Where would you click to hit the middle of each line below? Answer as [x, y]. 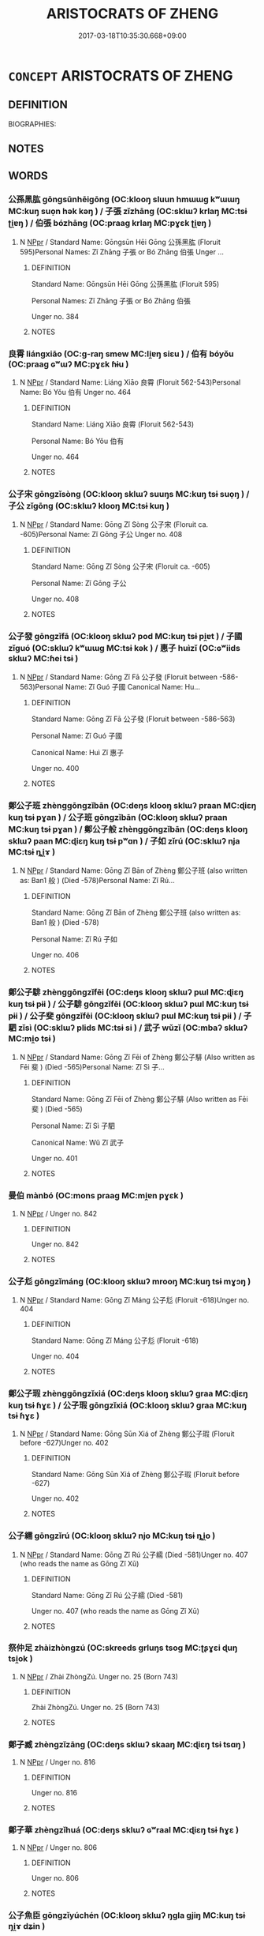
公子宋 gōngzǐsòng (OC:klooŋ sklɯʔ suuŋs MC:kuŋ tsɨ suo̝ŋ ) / [129, 494]
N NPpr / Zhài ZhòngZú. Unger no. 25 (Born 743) [99, 1676]
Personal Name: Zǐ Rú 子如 [74, 939]
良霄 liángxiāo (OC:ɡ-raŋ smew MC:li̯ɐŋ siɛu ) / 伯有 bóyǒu [121, 354]
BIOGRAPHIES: [32, 124]
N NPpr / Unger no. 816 [58, 1762]
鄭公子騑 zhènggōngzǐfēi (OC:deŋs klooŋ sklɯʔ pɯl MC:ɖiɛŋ [126, 992]
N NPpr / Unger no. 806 [58, 1848]
